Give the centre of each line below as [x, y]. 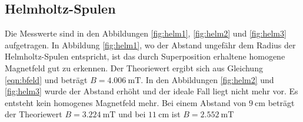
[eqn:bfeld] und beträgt [46, 79]
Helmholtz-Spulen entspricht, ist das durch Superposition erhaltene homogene [145, 56]
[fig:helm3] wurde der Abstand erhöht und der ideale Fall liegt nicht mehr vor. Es [151, 91]
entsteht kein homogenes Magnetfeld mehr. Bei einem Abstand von [126, 102]
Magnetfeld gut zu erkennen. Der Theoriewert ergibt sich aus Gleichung [134, 67]
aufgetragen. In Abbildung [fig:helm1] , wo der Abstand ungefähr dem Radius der [150, 44]
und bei [132, 114]
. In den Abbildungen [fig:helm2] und [207, 79]
